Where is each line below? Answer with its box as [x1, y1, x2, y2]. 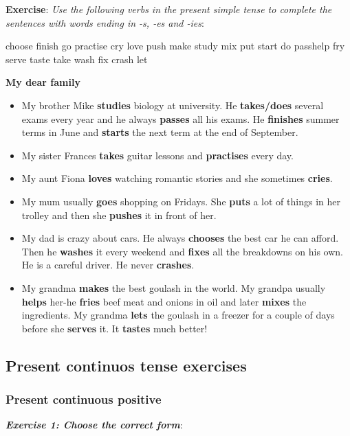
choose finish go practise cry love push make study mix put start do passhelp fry [6, 38, 345, 53]
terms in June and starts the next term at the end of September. [21, 125, 298, 139]
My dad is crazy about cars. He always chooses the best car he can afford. [21, 231, 339, 245]
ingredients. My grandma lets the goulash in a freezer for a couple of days [21, 308, 335, 322]
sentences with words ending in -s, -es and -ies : [6, 15, 204, 30]
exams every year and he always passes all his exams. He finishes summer [21, 111, 340, 126]
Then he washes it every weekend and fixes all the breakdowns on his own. [21, 244, 343, 258]
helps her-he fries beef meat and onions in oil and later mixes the [21, 294, 307, 308]
